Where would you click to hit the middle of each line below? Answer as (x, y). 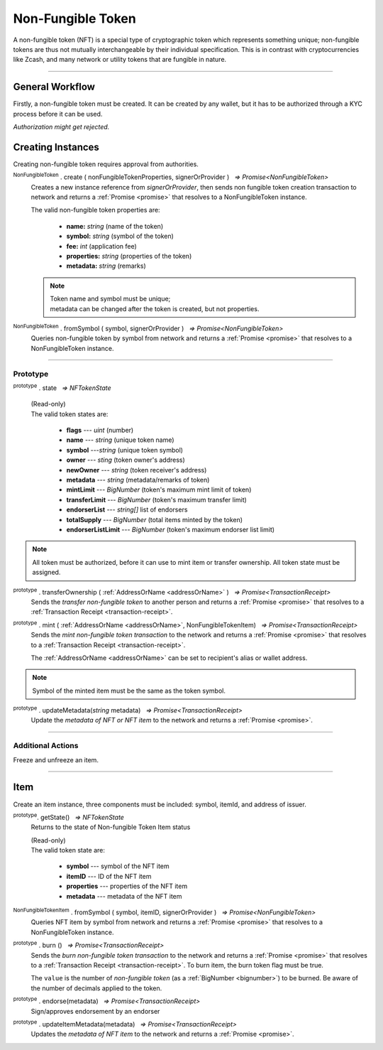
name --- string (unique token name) (120, 440)
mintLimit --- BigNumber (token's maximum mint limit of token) (159, 489)
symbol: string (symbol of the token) (120, 236)
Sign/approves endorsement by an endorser (95, 1011)
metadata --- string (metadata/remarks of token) (138, 480)
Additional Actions (46, 746)
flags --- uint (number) (100, 431)
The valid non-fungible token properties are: (95, 210)
